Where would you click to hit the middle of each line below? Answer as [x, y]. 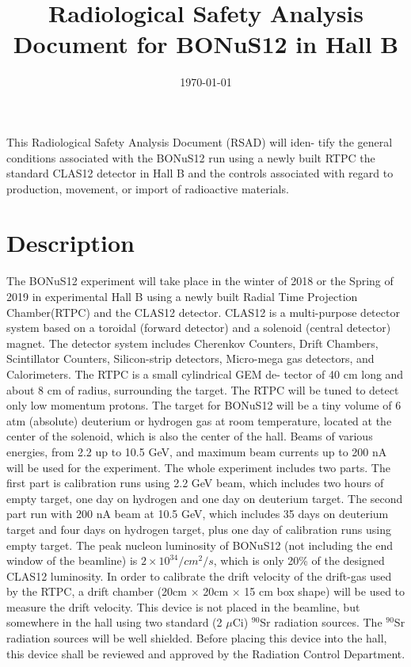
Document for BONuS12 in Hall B [206, 44]
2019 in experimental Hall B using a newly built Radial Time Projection [182, 296]
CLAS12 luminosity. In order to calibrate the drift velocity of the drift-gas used [199, 576]
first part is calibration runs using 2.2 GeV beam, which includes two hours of [195, 483]
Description [71, 243]
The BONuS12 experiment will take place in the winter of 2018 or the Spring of [200, 281]
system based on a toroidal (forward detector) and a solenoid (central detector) [199, 328]
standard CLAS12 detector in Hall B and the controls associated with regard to [200, 173]
